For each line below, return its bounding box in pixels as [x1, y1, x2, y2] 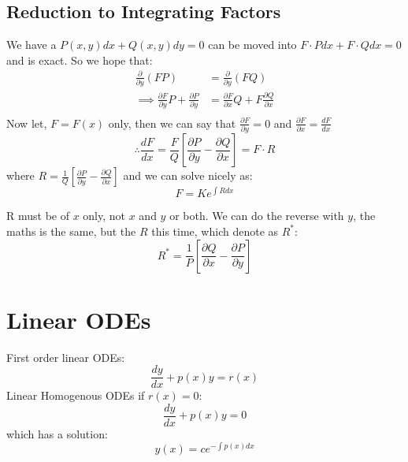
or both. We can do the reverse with [169, 207, 344, 224]
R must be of [6, 207, 69, 224]
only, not [83, 207, 126, 224]
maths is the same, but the [6, 222, 136, 239]
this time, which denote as [151, 222, 279, 239]
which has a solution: [6, 425, 108, 442]
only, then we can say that [108, 114, 236, 131]
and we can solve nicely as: [123, 167, 253, 184]
